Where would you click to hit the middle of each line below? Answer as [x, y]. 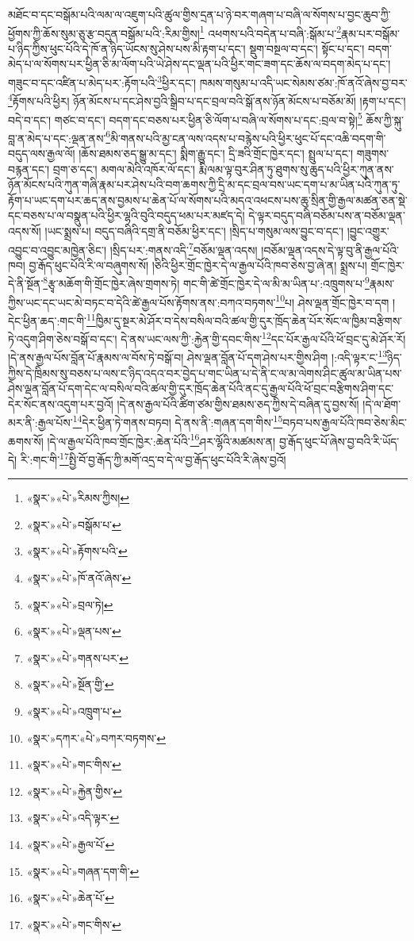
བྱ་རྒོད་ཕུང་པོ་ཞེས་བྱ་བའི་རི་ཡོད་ [339, 441]
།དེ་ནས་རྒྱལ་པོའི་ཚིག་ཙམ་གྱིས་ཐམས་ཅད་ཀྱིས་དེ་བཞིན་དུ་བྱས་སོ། [238, 403]
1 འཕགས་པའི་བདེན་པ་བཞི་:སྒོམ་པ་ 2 [270, 32]
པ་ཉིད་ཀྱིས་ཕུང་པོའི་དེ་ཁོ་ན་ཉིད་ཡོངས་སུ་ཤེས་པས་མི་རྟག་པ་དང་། [127, 48]
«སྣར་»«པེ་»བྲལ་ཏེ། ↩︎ [70, 604]
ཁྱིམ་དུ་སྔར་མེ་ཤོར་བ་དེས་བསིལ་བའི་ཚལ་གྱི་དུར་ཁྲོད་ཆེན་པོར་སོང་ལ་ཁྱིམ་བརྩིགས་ [249, 320]
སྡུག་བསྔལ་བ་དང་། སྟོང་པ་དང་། [307, 48]
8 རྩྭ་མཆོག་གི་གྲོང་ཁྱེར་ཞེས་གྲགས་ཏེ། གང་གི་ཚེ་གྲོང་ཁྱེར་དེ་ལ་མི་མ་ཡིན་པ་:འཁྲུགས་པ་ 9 [206, 282]
